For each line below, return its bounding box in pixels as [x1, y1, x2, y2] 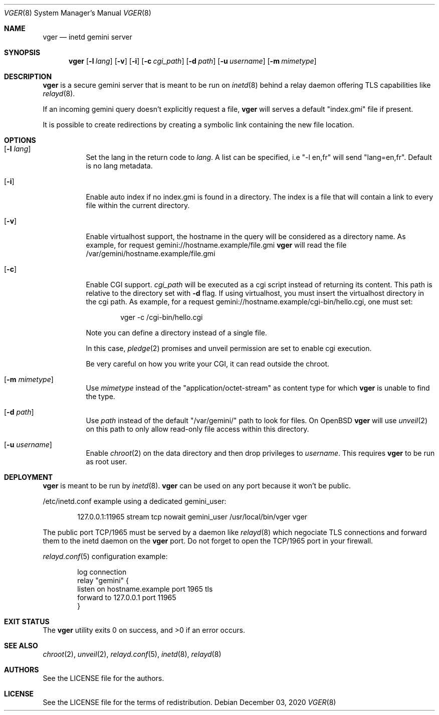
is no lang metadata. [86, 161, 153, 170]
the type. [86, 392, 115, 401]
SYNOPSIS [4, 48, 41, 57]
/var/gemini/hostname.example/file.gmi [86, 249, 215, 258]
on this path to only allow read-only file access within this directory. [86, 425, 309, 433]
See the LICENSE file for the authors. [43, 674, 164, 682]
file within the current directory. [86, 201, 190, 210]
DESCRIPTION [4, 72, 52, 81]
